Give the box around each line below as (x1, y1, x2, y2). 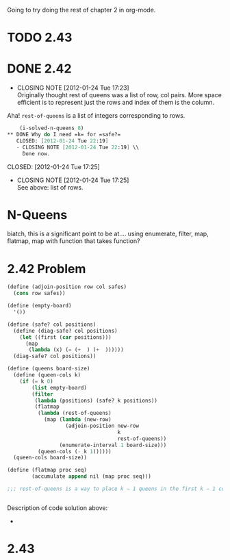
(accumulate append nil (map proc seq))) (31, 473, 152, 480)
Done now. (22, 150, 51, 157)
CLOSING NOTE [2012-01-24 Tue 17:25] (16, 176, 129, 184)
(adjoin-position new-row (65, 422, 139, 429)
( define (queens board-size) (7, 366, 90, 372)
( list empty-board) (31, 384, 88, 391)
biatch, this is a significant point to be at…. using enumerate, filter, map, (7, 229, 209, 238)
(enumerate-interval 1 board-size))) (59, 442, 167, 448)
